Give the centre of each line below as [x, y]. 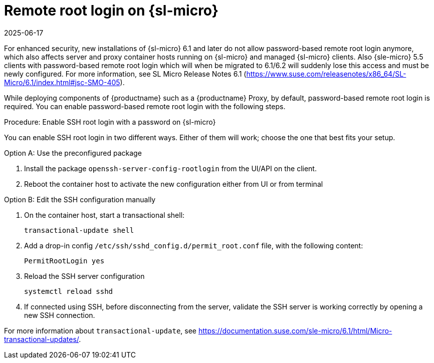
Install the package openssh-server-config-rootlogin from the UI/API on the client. [170, 168]
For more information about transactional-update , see [100, 330]
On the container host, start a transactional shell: [104, 215]
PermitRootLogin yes [64, 261]
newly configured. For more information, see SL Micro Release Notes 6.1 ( [125, 74]
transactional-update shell [79, 230]
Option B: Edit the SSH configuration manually [80, 199]
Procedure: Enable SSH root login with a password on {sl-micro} [110, 122]
